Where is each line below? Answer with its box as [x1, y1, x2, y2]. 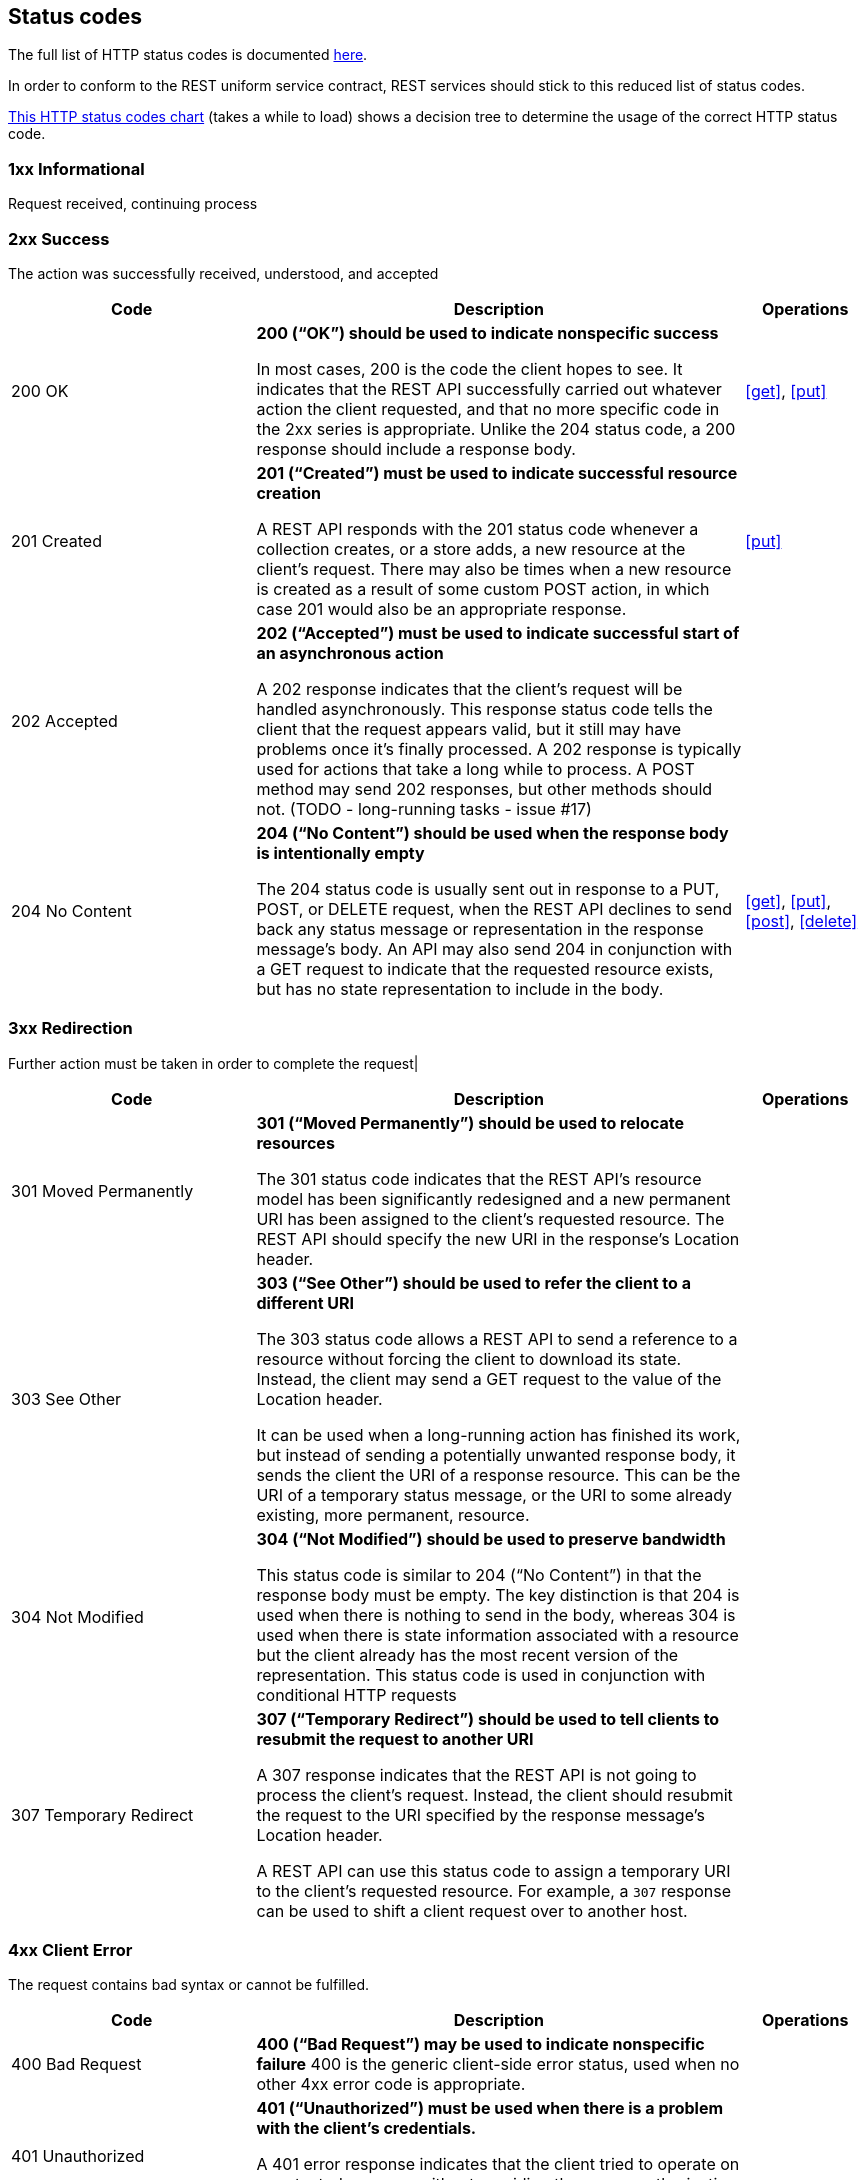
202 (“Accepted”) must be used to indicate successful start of [256, 622, 740, 643]
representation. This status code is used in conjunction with [256, 1664, 706, 1685]
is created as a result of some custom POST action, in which [256, 578, 710, 599]
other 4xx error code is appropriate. [256, 2074, 526, 2095]
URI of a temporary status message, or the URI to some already [256, 1484, 733, 1505]
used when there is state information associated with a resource [256, 1624, 739, 1645]
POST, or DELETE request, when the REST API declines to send [256, 898, 733, 919]
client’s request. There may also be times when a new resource [256, 558, 732, 579]
